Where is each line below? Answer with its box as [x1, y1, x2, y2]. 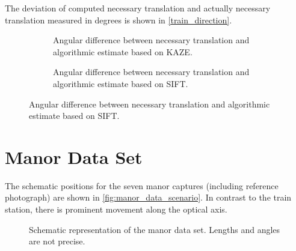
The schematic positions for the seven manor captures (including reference [5, 179, 279, 192]
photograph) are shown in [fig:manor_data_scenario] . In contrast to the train [5, 191, 292, 204]
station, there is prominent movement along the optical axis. [5, 203, 227, 216]
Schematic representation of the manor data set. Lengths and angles [29, 223, 280, 235]
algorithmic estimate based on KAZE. [53, 45, 193, 58]
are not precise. [29, 235, 85, 247]
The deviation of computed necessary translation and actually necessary [5, 2, 271, 14]
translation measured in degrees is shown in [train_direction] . [5, 13, 232, 26]
